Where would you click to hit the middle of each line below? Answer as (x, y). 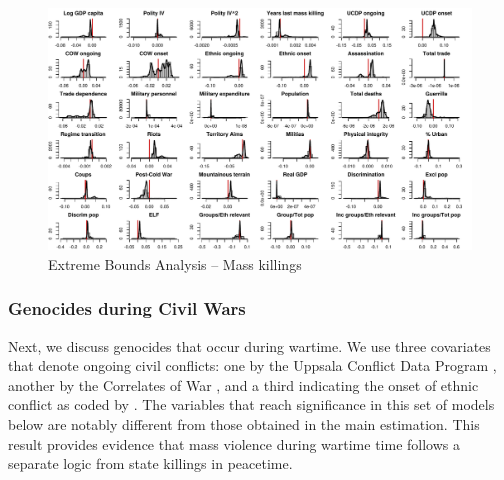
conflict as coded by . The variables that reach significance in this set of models (251, 404)
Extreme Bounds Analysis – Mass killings (175, 263)
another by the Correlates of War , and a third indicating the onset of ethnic (243, 384)
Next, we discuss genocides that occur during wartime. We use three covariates (249, 345)
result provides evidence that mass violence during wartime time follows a (234, 443)
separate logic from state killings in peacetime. (150, 463)
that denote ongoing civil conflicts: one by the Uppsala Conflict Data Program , (252, 365)
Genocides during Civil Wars (127, 308)
